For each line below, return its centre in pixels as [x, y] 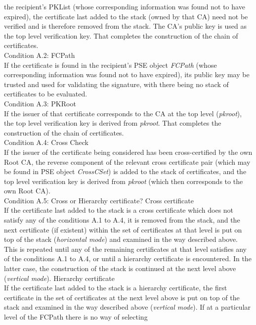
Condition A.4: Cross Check [46, 142]
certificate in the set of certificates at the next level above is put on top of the [122, 297]
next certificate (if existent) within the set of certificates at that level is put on [123, 229]
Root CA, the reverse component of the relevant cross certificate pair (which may [127, 162]
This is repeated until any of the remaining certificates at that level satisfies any [125, 249]
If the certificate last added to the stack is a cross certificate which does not [119, 210]
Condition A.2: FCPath [40, 55]
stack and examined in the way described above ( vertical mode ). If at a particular [128, 307]
